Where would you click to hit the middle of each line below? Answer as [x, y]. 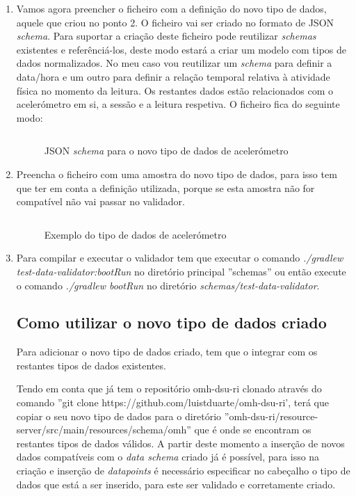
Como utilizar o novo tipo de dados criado [171, 322]
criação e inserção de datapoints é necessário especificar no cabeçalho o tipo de [183, 471]
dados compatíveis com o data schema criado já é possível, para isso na [168, 457]
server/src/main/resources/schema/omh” [104, 430]
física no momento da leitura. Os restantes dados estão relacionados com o [175, 90]
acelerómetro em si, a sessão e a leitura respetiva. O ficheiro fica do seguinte [178, 104]
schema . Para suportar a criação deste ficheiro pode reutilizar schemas [166, 36]
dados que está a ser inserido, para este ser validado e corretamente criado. [176, 484]
